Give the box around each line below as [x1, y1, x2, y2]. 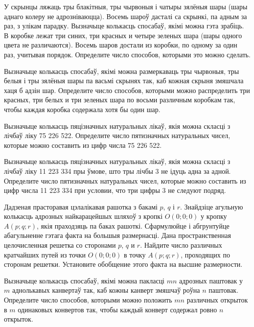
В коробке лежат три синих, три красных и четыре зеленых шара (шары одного [4, 30, 242, 40]
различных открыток [186, 295, 248, 305]
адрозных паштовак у [179, 275, 243, 285]
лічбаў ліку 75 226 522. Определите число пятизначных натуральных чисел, [4, 130, 231, 140]
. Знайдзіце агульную [180, 201, 243, 211]
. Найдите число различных [140, 240, 222, 250]
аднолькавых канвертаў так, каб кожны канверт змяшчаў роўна [12, 285, 200, 295]
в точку [123, 249, 146, 259]
